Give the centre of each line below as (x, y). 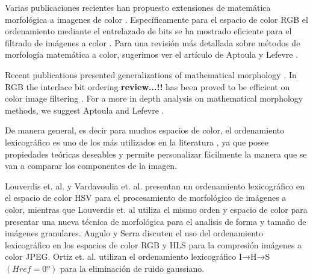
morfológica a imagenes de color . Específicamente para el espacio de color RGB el (156, 19)
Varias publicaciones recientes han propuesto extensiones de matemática (138, 7)
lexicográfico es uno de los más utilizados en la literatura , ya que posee (137, 142)
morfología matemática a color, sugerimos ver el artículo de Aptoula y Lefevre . (152, 54)
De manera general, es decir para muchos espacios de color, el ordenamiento (145, 130)
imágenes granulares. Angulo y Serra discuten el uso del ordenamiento (134, 233)
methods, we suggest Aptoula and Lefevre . (85, 110)
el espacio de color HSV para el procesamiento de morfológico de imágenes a (146, 198)
